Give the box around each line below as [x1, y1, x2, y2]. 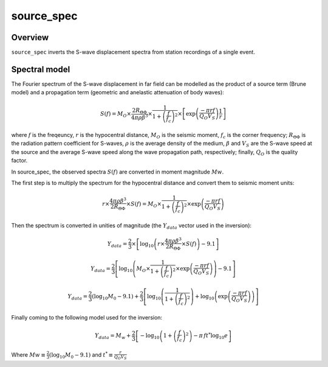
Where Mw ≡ [11, 351, 46, 358]
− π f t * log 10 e [193, 332, 228, 341]
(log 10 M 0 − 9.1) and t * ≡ [49, 351, 114, 360]
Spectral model [11, 64, 70, 74]
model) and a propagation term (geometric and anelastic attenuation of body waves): [11, 89, 224, 96]
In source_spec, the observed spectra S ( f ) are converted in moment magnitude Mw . [11, 168, 224, 175]
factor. [11, 157, 28, 164]
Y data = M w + [94, 332, 131, 341]
